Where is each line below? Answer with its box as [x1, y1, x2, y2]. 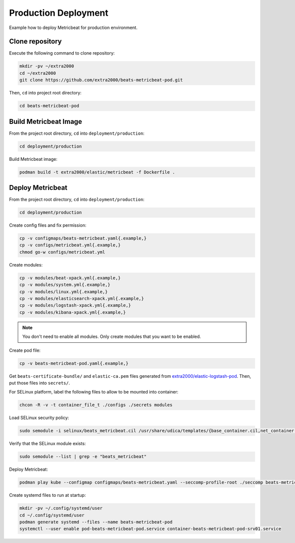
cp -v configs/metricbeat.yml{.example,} [19, 242, 121, 248]
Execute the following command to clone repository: [9, 50, 115, 56]
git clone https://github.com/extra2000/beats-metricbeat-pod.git [19, 77, 183, 83]
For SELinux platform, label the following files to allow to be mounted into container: [9, 389, 179, 395]
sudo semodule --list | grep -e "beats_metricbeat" [19, 454, 147, 459]
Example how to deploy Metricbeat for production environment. [9, 25, 138, 30]
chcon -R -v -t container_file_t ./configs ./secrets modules [19, 402, 173, 408]
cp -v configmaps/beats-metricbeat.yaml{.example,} [19, 236, 147, 241]
